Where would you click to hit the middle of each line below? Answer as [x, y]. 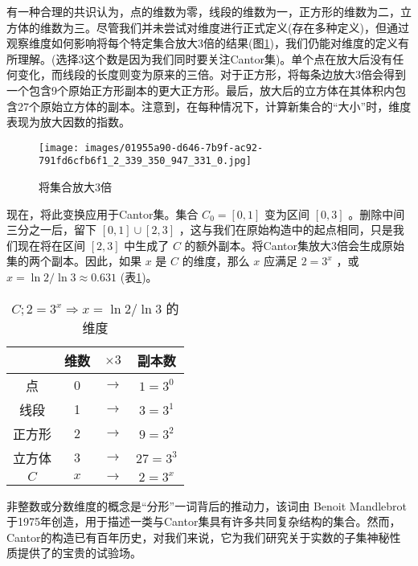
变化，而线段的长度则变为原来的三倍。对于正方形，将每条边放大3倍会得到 [211, 74]
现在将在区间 [51, 245]
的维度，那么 [216, 261]
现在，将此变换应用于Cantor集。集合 [102, 213]
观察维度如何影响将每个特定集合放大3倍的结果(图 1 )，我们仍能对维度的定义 [202, 43]
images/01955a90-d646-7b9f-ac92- [174, 148]
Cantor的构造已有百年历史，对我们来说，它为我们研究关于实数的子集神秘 [198, 537]
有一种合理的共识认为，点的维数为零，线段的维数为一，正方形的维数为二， [203, 11]
